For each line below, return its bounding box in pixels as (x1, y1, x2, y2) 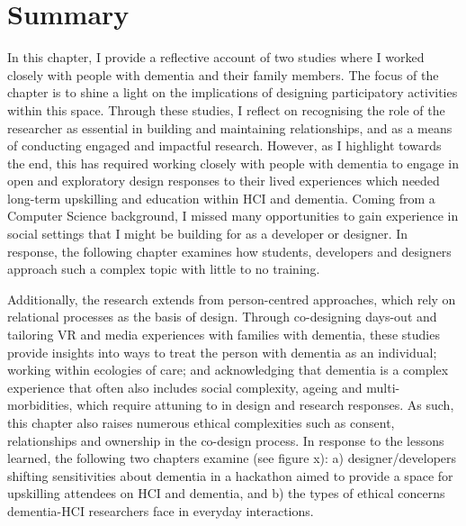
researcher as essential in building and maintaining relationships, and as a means (7, 118, 453, 137)
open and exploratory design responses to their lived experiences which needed (7, 171, 440, 190)
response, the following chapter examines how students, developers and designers (7, 241, 452, 260)
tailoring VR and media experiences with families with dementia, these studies (7, 325, 440, 344)
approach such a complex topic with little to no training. (7, 259, 320, 278)
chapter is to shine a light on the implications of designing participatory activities (7, 83, 458, 102)
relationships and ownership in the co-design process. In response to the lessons (7, 431, 444, 449)
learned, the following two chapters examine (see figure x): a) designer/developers (7, 449, 457, 467)
